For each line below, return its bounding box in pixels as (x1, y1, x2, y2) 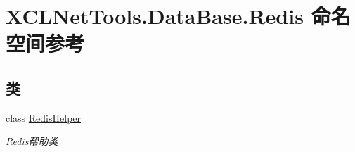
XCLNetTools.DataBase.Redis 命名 (6, 1, 351, 30)
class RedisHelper (6, 110, 82, 125)
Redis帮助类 (6, 134, 58, 148)
